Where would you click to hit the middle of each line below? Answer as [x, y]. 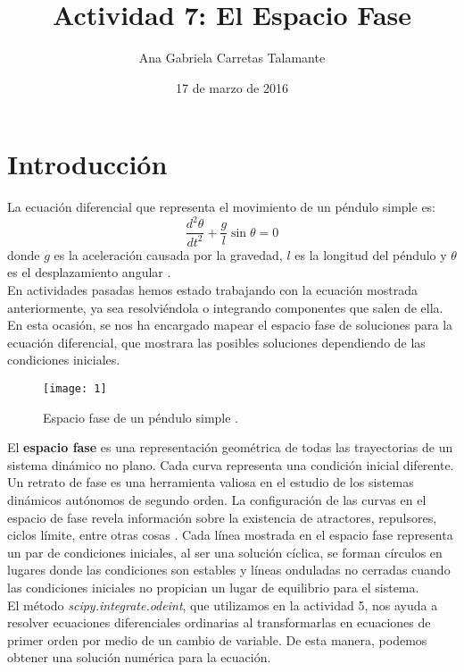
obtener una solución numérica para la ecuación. [139, 657]
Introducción [87, 164]
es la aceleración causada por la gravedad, [168, 254]
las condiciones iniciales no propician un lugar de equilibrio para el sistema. [213, 587]
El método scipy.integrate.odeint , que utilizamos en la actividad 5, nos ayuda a [223, 605]
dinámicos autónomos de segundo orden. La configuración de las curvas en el [217, 499]
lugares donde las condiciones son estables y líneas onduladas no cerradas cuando [229, 570]
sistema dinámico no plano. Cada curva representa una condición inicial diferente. [231, 464]
